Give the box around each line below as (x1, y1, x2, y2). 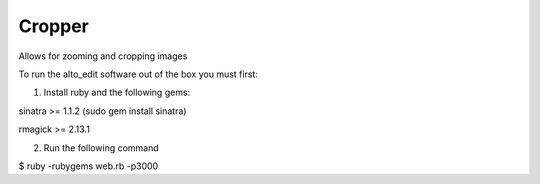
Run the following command (43, 141, 159, 154)
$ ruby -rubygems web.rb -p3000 (18, 160, 159, 172)
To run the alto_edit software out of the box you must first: (18, 68, 259, 80)
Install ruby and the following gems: (43, 86, 191, 99)
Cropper (18, 15, 89, 37)
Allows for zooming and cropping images (18, 50, 188, 62)
